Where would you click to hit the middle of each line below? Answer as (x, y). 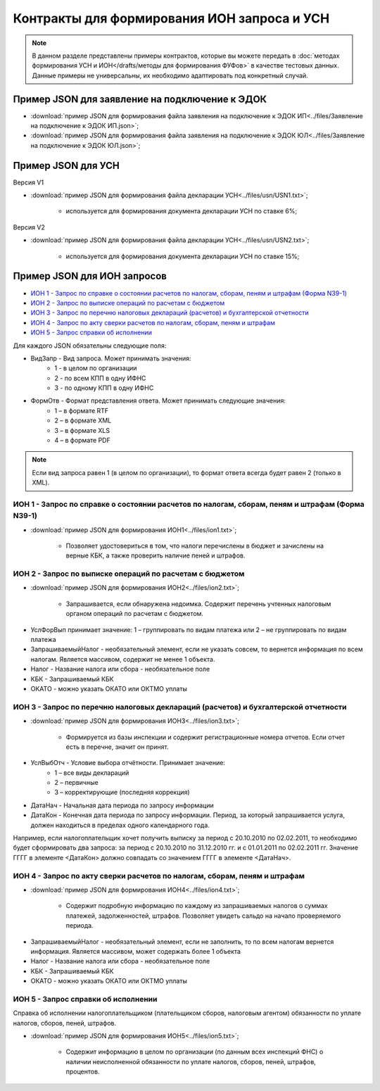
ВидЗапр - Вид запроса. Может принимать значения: (111, 358)
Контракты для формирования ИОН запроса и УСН (171, 18)
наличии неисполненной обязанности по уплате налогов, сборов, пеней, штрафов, (191, 1061)
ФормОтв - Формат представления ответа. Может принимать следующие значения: (158, 401)
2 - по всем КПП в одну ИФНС (100, 378)
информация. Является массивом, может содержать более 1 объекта (135, 951)
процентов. (83, 1072)
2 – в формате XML (83, 421)
